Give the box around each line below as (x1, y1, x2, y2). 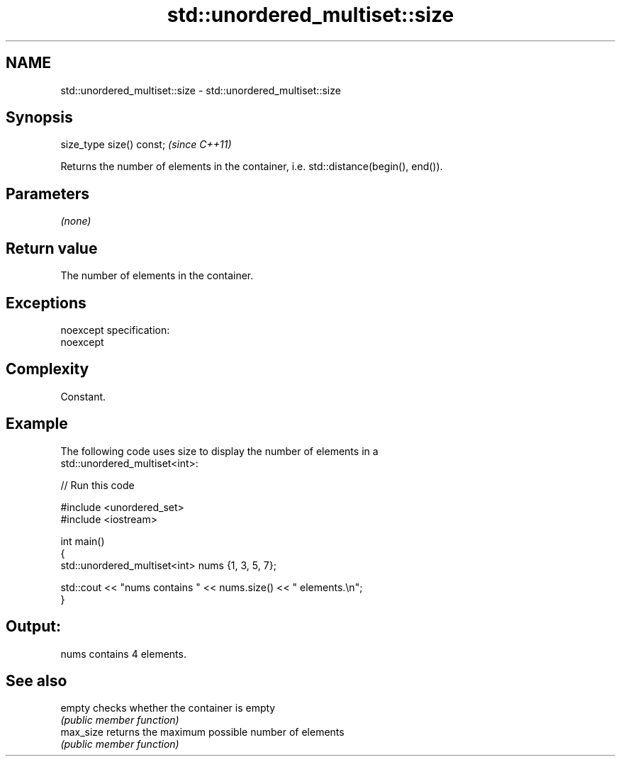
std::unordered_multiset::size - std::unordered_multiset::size (60, 84, 341, 96)
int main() (60, 534, 105, 547)
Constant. (60, 390, 106, 403)
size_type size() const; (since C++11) (60, 138, 232, 151)
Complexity (6, 360, 89, 379)
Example (6, 415, 68, 433)
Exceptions (6, 293, 86, 312)
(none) (60, 215, 91, 228)
